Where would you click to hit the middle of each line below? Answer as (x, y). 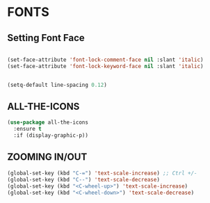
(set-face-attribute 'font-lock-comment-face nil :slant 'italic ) (105, 60)
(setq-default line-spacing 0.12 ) (57, 85)
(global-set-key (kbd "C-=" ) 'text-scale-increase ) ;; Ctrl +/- (102, 173)
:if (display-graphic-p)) (51, 136)
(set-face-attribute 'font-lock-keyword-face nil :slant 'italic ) (105, 66)
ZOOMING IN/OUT (47, 157)
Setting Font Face (46, 38)
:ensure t (27, 129)
